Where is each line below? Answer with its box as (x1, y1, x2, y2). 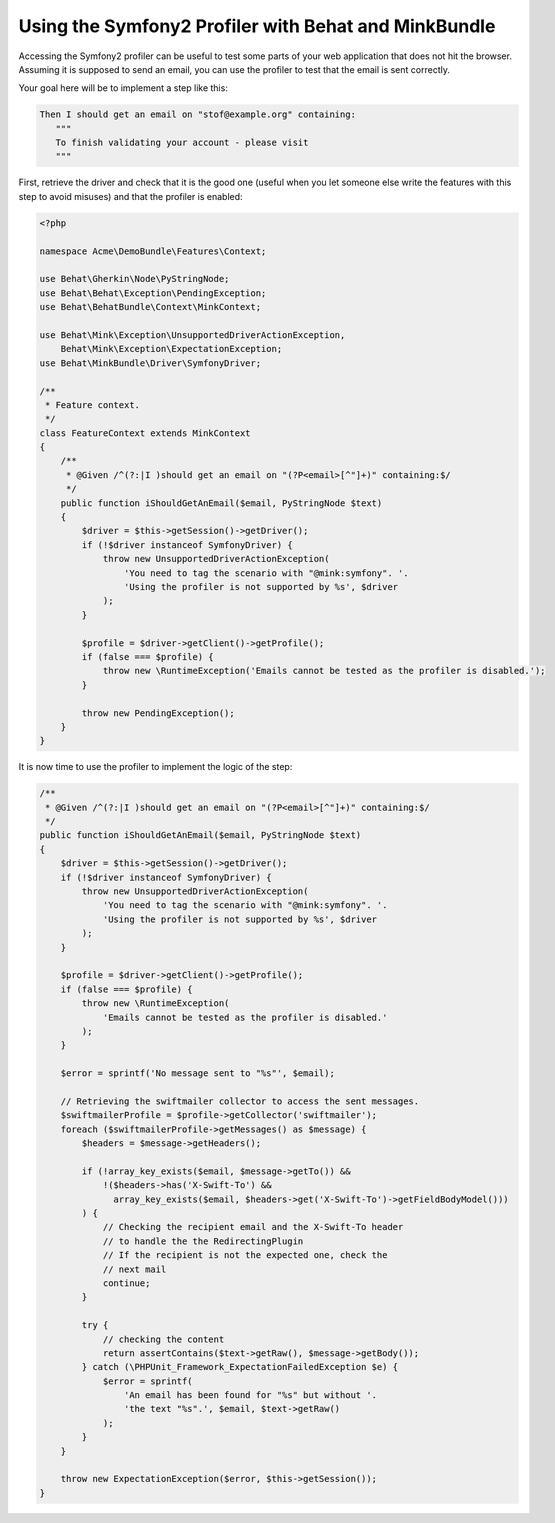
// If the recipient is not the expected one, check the (102, 1250, 388, 1261)
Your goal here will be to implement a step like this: (18, 82, 229, 94)
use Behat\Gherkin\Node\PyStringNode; (39, 273, 230, 285)
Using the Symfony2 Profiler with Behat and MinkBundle (18, 15, 496, 37)
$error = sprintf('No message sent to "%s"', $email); (60, 1068, 335, 1079)
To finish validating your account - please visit (55, 137, 309, 149)
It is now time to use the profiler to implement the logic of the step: (18, 761, 293, 773)
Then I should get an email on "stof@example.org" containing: (39, 109, 357, 120)
